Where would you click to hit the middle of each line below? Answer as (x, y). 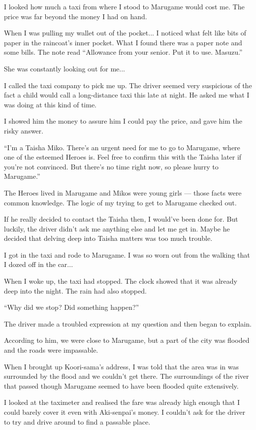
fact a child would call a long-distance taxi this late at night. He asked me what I (127, 95)
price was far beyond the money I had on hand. (76, 16)
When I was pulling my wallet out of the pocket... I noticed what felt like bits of (125, 33)
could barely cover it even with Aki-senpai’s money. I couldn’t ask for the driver (125, 412)
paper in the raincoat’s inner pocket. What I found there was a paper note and (123, 42)
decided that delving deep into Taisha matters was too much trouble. (108, 238)
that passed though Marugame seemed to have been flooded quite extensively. (121, 385)
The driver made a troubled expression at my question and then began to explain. (128, 323)
